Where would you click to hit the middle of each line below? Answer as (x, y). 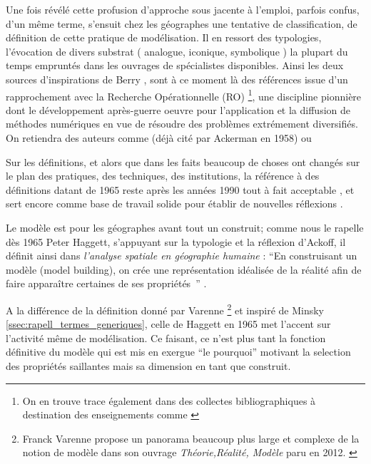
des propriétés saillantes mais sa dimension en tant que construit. (148, 365)
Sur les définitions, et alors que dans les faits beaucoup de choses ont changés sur (183, 161)
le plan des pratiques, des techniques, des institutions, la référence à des (163, 176)
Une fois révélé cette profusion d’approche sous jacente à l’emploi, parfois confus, (183, 9)
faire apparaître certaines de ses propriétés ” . (106, 283)
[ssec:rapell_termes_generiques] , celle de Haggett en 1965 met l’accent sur (168, 324)
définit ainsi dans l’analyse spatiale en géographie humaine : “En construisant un (182, 256)
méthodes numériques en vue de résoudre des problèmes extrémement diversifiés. (182, 124)
